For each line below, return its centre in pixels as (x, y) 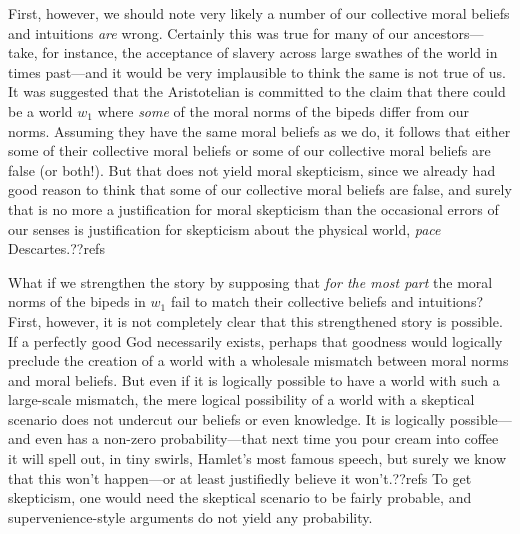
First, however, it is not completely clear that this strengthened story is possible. (255, 320)
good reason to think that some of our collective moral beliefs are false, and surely (260, 189)
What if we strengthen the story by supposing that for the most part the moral (250, 281)
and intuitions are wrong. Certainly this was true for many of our (208, 32)
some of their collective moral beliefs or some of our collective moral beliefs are (249, 150)
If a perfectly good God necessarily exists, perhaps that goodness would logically (255, 340)
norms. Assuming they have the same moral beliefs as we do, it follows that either (259, 130)
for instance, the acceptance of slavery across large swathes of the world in (270, 52)
